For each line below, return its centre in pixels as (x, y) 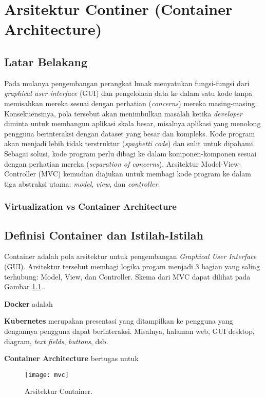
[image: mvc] (47, 375)
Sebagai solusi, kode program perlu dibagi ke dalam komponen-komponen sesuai (130, 153)
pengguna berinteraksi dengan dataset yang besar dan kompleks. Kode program (130, 133)
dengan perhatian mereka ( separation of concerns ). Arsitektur (101, 163)
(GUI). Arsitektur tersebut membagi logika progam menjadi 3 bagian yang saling (132, 266)
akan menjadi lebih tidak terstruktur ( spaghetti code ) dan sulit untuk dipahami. (130, 143)
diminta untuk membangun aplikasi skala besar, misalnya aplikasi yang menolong (132, 123)
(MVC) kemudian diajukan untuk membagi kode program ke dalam (145, 174)
